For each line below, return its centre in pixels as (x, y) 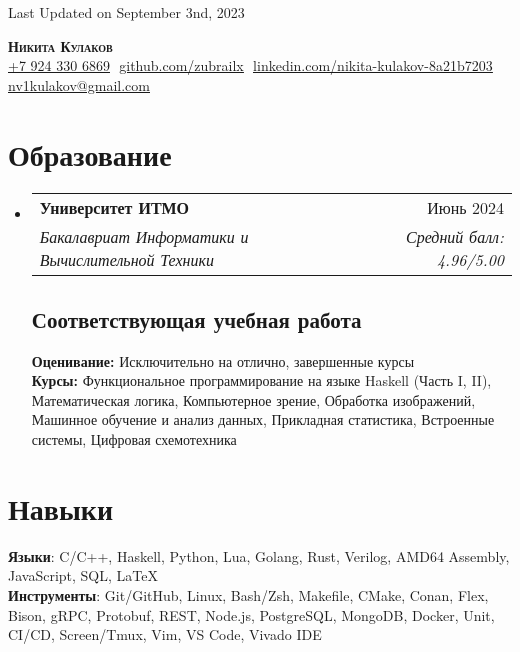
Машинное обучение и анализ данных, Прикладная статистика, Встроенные (263, 419)
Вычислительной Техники (127, 259)
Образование (90, 153)
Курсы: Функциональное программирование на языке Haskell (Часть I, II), (261, 380)
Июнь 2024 (465, 207)
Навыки (61, 507)
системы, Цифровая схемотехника (134, 439)
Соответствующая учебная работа (196, 318)
